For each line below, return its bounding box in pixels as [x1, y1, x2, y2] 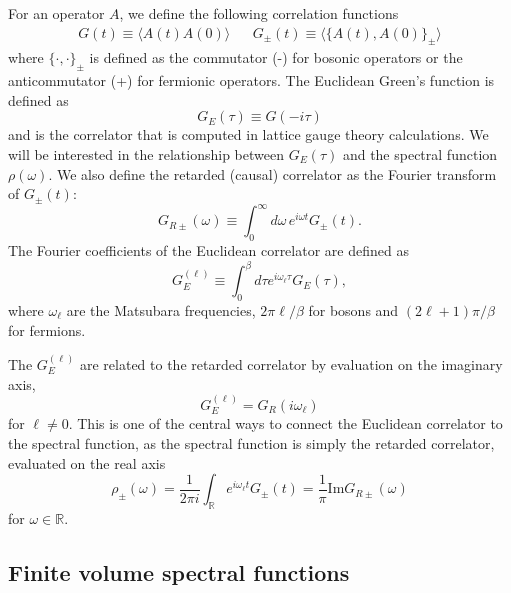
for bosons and [308, 299, 399, 320]
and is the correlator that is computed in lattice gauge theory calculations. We [8, 124, 489, 145]
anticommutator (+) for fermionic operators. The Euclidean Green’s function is [8, 70, 495, 91]
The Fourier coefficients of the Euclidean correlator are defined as [8, 240, 409, 261]
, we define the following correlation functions [119, 3, 399, 23]
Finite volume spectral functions [8, 556, 350, 587]
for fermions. [8, 319, 86, 340]
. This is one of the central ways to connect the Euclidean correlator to [68, 413, 503, 434]
